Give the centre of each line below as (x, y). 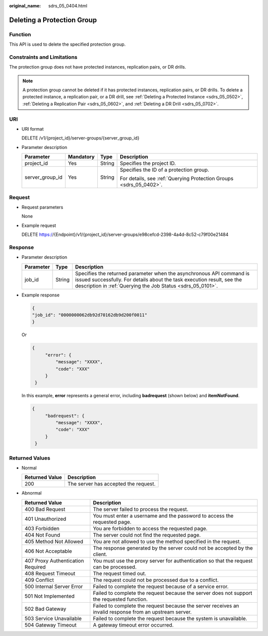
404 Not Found (42, 535)
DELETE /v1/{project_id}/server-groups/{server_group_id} (81, 138)
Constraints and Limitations (43, 57)
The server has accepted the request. (111, 484)
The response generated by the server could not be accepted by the (173, 548)
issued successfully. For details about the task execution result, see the (159, 280)
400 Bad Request (45, 509)
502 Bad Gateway (45, 609)
